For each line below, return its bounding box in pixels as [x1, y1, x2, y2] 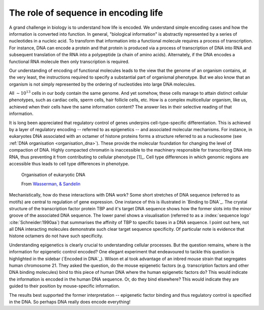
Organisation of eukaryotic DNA [21, 172, 86, 178]
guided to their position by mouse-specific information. [9, 283, 120, 289]
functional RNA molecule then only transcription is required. [9, 59, 130, 65]
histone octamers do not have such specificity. [9, 233, 104, 239]
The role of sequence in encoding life [9, 7, 163, 18]
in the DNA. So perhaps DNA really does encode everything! [9, 299, 131, 305]
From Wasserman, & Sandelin [21, 181, 81, 187]
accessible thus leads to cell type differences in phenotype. [9, 160, 130, 166]
